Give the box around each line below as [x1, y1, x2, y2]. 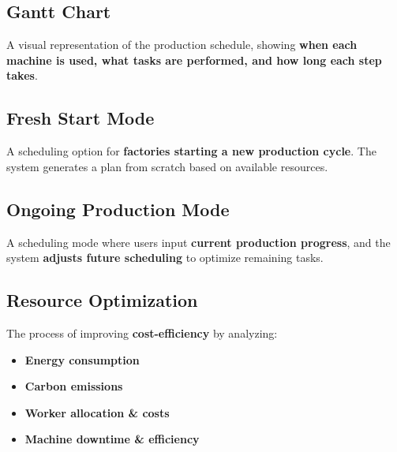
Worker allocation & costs [24, 404, 170, 420]
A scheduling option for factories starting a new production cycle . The [6, 143, 376, 159]
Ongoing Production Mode [6, 196, 230, 221]
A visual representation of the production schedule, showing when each [6, 36, 358, 53]
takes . [6, 67, 38, 84]
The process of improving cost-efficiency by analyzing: [6, 324, 278, 341]
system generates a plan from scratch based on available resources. [6, 158, 328, 174]
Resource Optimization [6, 288, 198, 312]
